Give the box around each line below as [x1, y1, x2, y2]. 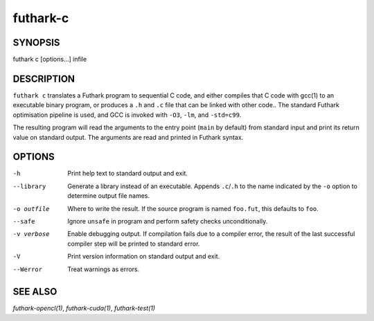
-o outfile [12, 205, 50, 212]
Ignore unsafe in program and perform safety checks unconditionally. [67, 217, 268, 225]
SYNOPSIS [12, 37, 60, 48]
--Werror [12, 265, 43, 273]
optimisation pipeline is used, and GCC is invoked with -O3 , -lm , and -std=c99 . [12, 111, 242, 119]
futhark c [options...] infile [12, 55, 87, 64]
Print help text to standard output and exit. [67, 169, 188, 178]
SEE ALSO [12, 286, 57, 297]
